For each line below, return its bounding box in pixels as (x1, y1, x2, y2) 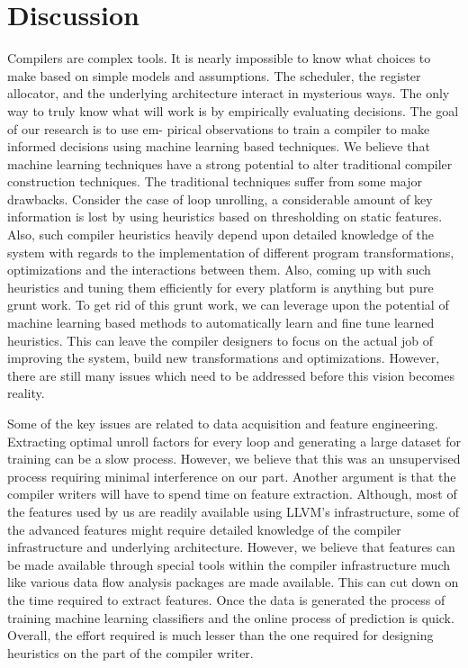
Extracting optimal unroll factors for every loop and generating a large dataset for (7, 431, 461, 450)
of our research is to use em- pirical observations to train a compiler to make (7, 119, 430, 138)
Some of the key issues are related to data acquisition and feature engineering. (7, 414, 438, 432)
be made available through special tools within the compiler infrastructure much (7, 555, 450, 573)
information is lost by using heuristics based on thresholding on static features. (7, 207, 443, 226)
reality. (7, 384, 45, 402)
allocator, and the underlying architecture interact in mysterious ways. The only (7, 84, 450, 103)
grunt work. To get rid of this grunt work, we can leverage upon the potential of (7, 295, 449, 314)
